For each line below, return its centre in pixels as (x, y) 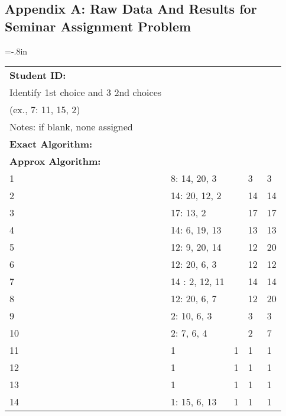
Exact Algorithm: (51, 144)
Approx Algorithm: (55, 161)
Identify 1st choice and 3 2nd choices (86, 92)
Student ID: (38, 75)
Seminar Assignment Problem (98, 26)
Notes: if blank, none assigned (71, 127)
